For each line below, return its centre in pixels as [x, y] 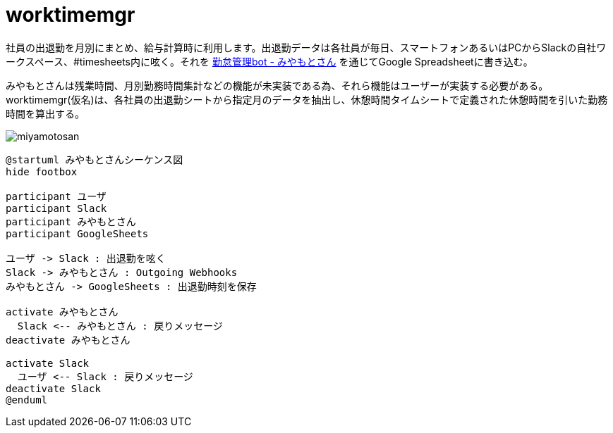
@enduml [27, 400]
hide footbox [42, 171]
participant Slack [56, 208]
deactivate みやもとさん [68, 340]
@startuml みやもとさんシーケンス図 [95, 159]
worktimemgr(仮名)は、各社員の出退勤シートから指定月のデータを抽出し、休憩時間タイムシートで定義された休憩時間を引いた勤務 [307, 99]
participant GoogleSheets [77, 233]
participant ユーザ [56, 196]
